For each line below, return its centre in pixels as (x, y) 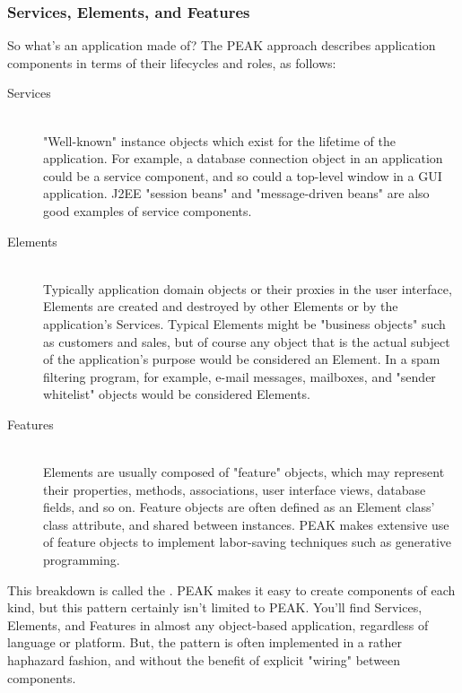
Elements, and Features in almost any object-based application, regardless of (218, 624)
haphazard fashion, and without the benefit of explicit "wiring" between (204, 660)
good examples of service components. (148, 210)
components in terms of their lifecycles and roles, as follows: (172, 62)
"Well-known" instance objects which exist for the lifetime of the (220, 140)
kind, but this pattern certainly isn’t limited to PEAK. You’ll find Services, (215, 607)
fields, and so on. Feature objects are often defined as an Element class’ (239, 507)
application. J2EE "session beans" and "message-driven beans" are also (236, 193)
